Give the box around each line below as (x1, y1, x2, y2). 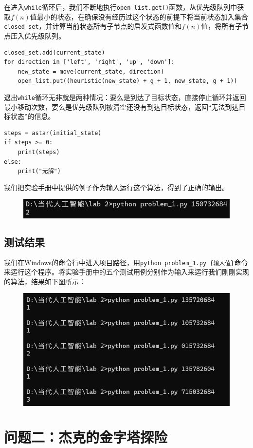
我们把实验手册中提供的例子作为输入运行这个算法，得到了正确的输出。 (4, 182, 229, 192)
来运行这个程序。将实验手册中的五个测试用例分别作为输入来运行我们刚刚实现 (4, 267, 249, 277)
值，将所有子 (201, 21, 242, 31)
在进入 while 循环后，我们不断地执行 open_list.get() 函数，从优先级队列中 (4, 2, 237, 12)
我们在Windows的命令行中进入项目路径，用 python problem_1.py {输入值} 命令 (4, 257, 248, 267)
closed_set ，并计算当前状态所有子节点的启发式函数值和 (4, 21, 182, 31)
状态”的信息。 (10, 111, 55, 121)
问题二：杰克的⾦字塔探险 (4, 427, 168, 447)
